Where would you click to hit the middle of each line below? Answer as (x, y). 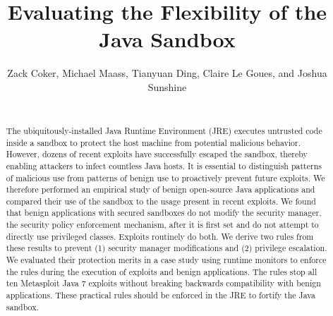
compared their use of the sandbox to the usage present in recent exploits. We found (161, 201)
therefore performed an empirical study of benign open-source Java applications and (161, 189)
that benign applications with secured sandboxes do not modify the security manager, (164, 213)
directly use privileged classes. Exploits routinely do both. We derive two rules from (160, 236)
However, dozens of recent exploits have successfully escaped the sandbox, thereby (157, 154)
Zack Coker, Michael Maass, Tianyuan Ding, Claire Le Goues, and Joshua (167, 73)
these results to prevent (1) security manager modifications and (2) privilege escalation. (166, 248)
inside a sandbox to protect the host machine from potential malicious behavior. (153, 142)
